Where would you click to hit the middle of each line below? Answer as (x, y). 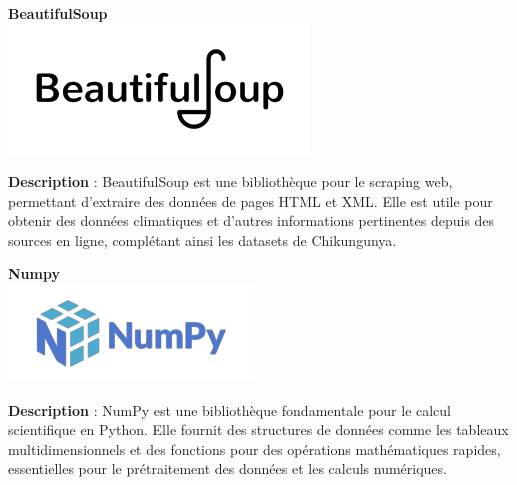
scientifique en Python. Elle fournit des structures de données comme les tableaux (258, 429)
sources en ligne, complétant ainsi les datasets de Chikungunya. (202, 239)
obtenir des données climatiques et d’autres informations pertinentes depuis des (251, 220)
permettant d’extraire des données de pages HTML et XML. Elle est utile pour (250, 200)
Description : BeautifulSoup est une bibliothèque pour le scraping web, (230, 181)
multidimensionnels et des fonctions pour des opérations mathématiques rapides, (254, 448)
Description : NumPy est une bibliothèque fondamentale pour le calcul (230, 409)
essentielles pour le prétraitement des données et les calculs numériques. (227, 468)
